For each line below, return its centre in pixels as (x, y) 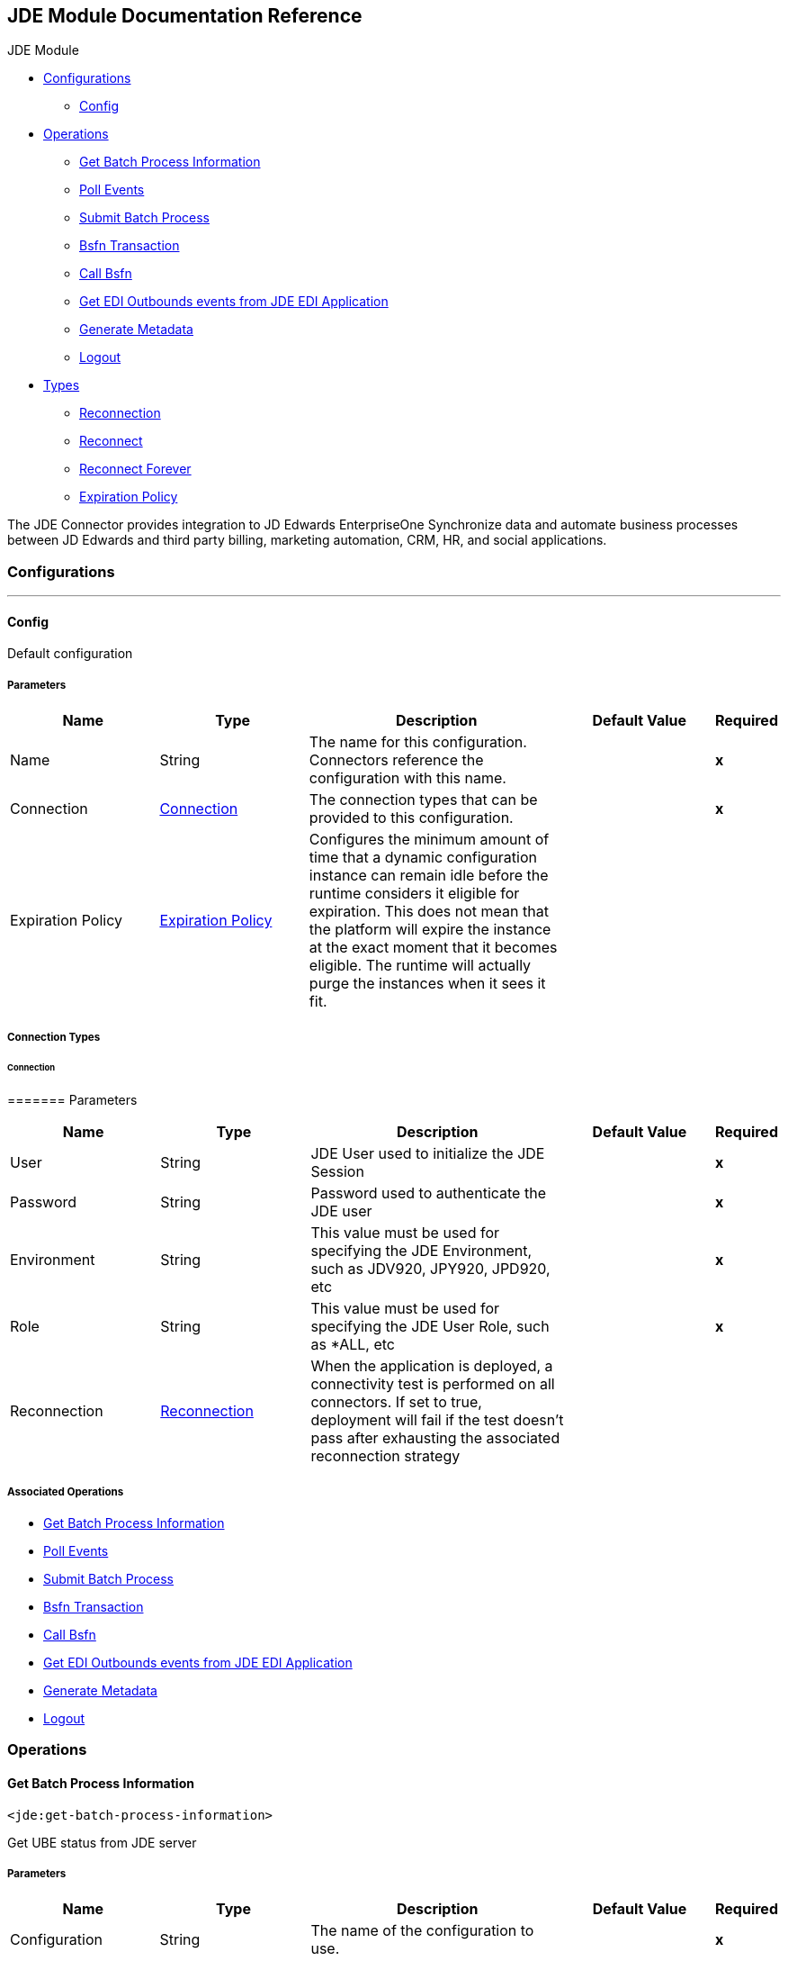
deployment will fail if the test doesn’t (437, 1420)
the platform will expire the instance (430, 930)
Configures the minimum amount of (429, 840)
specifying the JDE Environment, (421, 1251)
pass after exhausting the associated (435, 1438)
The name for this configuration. (418, 742)
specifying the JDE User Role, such (430, 1327)
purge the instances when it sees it (427, 984)
